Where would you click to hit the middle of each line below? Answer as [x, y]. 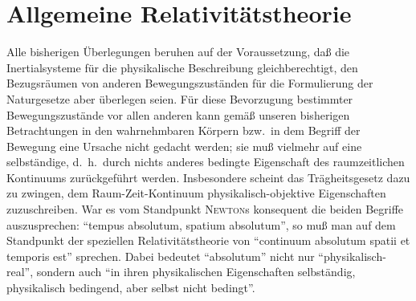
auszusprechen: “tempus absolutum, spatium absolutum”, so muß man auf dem [201, 224]
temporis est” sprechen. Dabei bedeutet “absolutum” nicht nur [161, 256]
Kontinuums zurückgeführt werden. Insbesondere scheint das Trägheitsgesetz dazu [208, 177]
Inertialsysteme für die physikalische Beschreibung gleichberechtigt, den [182, 67]
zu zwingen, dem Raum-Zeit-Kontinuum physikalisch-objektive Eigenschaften [196, 193]
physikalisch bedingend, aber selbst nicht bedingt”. [131, 288]
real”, [20, 272]
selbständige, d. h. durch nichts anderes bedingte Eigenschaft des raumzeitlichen [206, 162]
